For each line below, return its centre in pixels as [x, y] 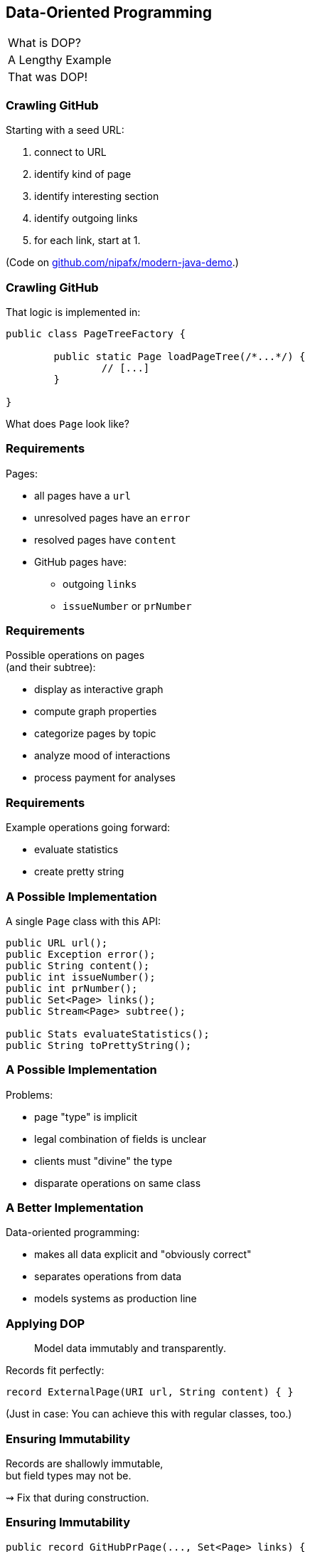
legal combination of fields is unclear [121, 1139]
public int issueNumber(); [81, 977]
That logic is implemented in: [73, 312]
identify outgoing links [86, 218]
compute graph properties [96, 712]
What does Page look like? [68, 423]
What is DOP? [44, 43]
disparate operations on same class [118, 1183]
